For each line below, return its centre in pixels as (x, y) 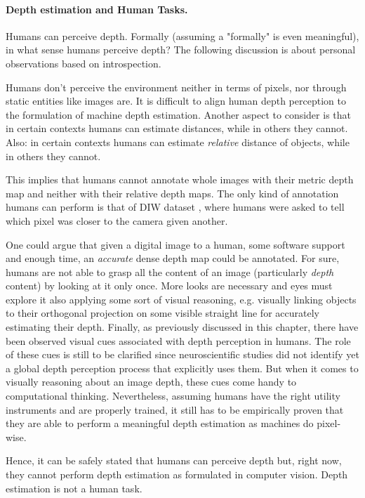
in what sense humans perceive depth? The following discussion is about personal (181, 50)
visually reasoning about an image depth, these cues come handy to (151, 382)
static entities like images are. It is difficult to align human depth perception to (176, 101)
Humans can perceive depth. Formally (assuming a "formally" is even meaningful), (182, 35)
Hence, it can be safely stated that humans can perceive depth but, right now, (174, 460)
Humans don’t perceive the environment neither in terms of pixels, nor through (176, 87)
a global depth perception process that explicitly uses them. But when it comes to (182, 368)
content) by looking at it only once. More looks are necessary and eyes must (169, 286)
